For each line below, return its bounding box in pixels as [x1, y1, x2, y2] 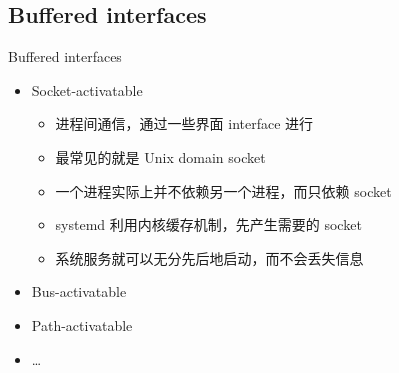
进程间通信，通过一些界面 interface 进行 [55, 113, 314, 134]
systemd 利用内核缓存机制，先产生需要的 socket [55, 214, 362, 235]
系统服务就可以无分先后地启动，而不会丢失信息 [55, 247, 364, 268]
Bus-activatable [31, 281, 127, 302]
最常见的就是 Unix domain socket [55, 146, 266, 167]
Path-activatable [31, 314, 133, 335]
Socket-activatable [31, 79, 143, 100]
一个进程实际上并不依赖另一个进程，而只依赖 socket [55, 180, 392, 201]
